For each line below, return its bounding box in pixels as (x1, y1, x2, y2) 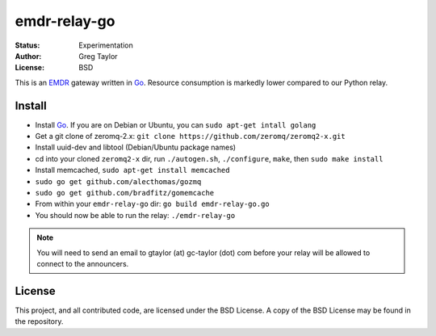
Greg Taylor (78, 51, 118, 61)
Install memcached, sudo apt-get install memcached (35, 166, 230, 175)
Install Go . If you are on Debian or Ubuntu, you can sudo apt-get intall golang (35, 120, 317, 129)
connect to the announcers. (36, 258, 129, 268)
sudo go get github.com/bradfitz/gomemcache (35, 188, 215, 197)
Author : (15, 51, 42, 61)
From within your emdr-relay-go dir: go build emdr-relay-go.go (35, 199, 270, 209)
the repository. (15, 317, 64, 326)
